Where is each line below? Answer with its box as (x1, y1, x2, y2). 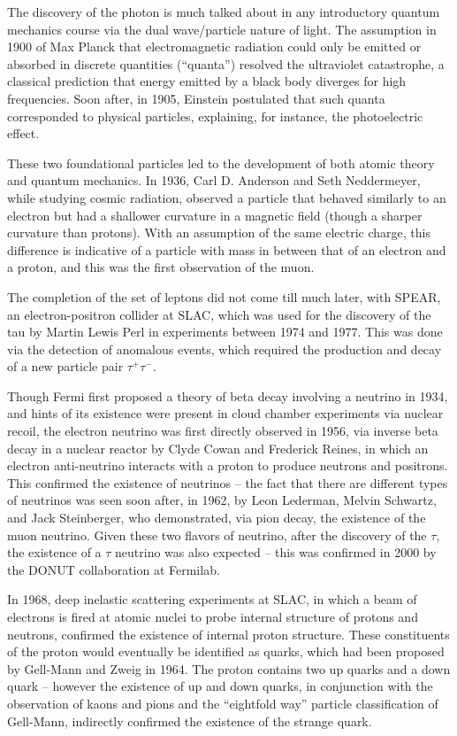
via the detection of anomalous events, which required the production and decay (7, 339, 442, 358)
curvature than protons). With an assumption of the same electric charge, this (7, 223, 430, 242)
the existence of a (7, 543, 102, 562)
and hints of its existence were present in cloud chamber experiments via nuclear (7, 404, 444, 422)
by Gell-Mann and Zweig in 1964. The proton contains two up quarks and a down (7, 659, 451, 678)
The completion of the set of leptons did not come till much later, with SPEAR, (7, 287, 441, 306)
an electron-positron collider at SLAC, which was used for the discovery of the (7, 305, 431, 323)
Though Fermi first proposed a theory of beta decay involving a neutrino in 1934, (7, 386, 448, 405)
